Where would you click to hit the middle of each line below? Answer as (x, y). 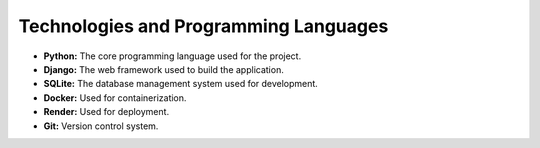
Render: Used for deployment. (106, 112)
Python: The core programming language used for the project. (172, 56)
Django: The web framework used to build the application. (163, 69)
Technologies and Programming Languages (203, 26)
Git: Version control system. (101, 126)
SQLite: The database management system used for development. (181, 84)
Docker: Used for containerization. (115, 97)
